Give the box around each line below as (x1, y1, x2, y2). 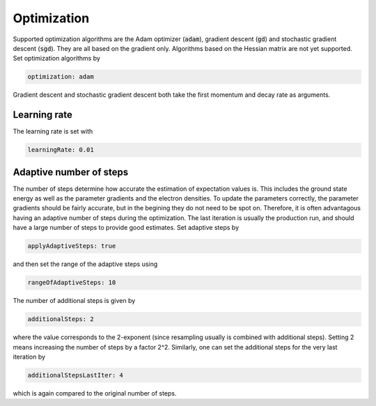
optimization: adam (27, 73, 94, 81)
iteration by (13, 352, 45, 361)
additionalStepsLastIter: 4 (27, 371, 123, 379)
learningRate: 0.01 (27, 146, 94, 154)
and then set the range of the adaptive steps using (13, 260, 158, 268)
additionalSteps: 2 (27, 315, 94, 323)
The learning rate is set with (13, 127, 93, 136)
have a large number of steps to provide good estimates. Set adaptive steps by (13, 224, 240, 232)
